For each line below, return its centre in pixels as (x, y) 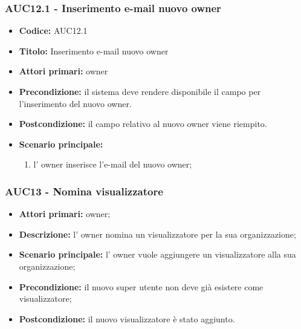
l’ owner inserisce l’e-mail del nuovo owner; (113, 164)
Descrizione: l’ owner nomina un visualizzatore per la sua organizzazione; (157, 234)
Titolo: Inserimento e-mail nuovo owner (94, 50)
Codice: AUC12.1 (53, 31)
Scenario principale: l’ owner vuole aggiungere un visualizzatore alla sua (157, 254)
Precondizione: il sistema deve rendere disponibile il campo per (140, 91)
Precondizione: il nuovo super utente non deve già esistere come (141, 286)
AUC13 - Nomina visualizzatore (84, 191)
